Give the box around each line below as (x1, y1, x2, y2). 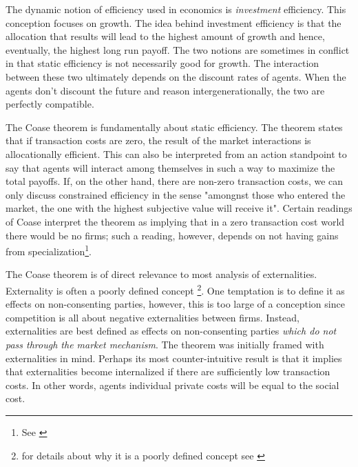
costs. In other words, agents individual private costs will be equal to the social (6, 377, 339, 392)
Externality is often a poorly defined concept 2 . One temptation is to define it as (6, 281, 345, 297)
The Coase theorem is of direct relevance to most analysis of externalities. (6, 267, 317, 281)
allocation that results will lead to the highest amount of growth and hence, (6, 29, 325, 43)
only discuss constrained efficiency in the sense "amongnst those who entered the (6, 187, 346, 201)
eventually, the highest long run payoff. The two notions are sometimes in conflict (6, 42, 350, 57)
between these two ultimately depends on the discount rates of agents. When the (6, 69, 346, 83)
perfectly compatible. (6, 97, 94, 111)
